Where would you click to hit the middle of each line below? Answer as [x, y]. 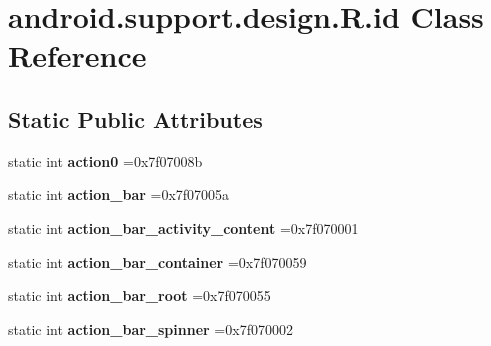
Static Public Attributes [135, 118]
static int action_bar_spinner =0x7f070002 [150, 328]
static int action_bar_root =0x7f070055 [139, 295]
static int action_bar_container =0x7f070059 [157, 261]
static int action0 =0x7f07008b [105, 160]
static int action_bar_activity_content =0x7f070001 [183, 227]
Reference [77, 55]
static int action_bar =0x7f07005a [119, 194]
